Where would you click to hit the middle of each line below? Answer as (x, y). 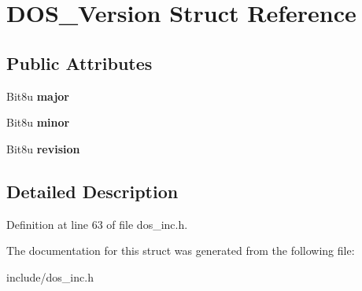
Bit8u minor (38, 122)
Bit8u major (38, 96)
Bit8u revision (43, 148)
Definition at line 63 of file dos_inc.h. (97, 224)
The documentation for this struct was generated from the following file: (181, 250)
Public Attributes (79, 63)
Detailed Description (92, 191)
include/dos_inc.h (50, 276)
